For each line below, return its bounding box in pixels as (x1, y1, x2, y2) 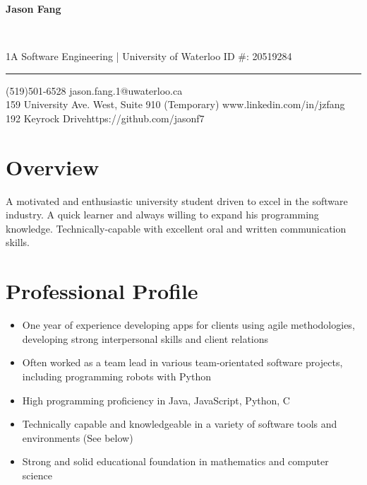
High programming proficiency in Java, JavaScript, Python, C (22, 392, 290, 407)
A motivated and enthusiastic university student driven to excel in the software (6, 193, 348, 208)
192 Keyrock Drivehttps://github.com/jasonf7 (6, 110, 205, 125)
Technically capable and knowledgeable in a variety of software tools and (22, 416, 337, 431)
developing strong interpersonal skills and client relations (22, 331, 269, 346)
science (22, 467, 52, 482)
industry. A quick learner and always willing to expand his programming (6, 207, 319, 222)
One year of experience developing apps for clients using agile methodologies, (22, 317, 355, 332)
